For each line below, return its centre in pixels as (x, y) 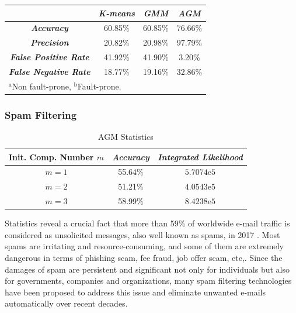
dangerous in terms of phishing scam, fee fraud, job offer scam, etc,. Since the (144, 258)
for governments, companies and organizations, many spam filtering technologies (148, 281)
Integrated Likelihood (200, 156)
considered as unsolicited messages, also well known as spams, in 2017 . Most (142, 234)
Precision (50, 42)
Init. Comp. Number (51, 156)
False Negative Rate (50, 71)
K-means (117, 13)
